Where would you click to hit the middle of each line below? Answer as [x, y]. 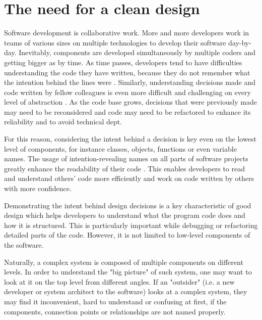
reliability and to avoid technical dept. [63, 122]
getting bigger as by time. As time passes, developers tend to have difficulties [123, 62]
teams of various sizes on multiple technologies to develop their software [115, 42]
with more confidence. [38, 188]
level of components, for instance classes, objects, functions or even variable [120, 148]
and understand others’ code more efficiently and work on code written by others [129, 178]
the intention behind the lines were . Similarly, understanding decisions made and [130, 82]
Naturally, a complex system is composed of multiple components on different [124, 262]
